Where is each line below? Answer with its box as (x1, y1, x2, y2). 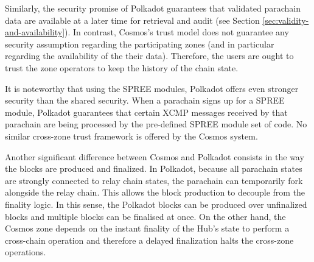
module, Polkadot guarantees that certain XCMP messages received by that (5, 105, 288, 118)
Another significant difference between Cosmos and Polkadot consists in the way (5, 150, 304, 163)
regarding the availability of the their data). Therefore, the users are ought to (5, 49, 294, 62)
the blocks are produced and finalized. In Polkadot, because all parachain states (5, 162, 302, 175)
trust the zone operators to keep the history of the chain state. (5, 61, 239, 74)
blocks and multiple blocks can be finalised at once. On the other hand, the (5, 210, 286, 222)
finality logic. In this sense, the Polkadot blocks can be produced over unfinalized (5, 197, 307, 210)
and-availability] (5, 26, 65, 38)
